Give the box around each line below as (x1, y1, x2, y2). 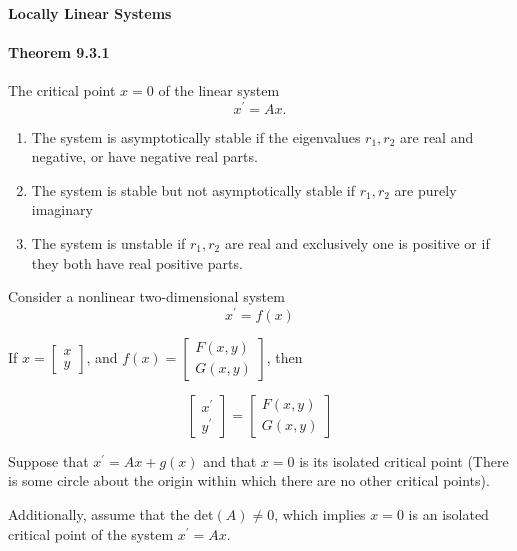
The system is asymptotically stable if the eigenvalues (31, 126, 361, 147)
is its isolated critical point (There (299, 450, 509, 471)
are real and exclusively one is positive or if (224, 233, 490, 254)
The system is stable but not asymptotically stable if (31, 179, 356, 200)
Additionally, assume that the (8, 504, 190, 525)
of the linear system (158, 79, 280, 100)
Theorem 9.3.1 (8, 41, 110, 62)
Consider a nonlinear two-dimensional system (8, 286, 285, 307)
